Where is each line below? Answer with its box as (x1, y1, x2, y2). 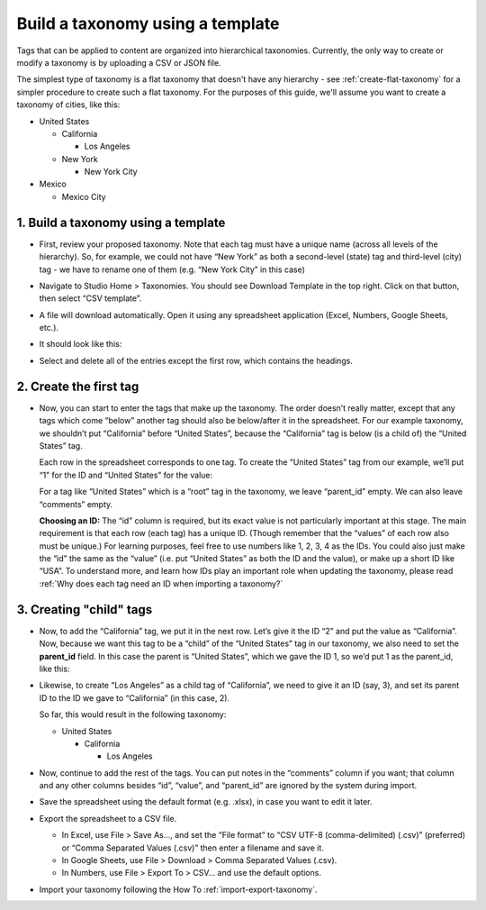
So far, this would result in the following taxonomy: (39, 709, 227, 720)
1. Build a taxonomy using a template (16, 214, 226, 230)
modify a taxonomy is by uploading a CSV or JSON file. (16, 57, 221, 68)
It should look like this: (39, 339, 122, 350)
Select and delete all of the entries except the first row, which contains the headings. (39, 355, 353, 366)
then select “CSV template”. (39, 293, 142, 304)
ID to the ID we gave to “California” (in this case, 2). (39, 692, 229, 703)
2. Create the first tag (16, 378, 139, 394)
